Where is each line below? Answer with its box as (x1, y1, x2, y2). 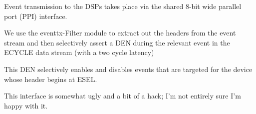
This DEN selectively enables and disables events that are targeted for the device (4, 63, 253, 74)
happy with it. (4, 100, 48, 110)
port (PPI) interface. (4, 10, 67, 21)
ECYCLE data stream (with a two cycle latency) (4, 47, 154, 57)
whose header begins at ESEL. (4, 73, 97, 84)
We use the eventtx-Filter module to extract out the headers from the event (4, 27, 236, 38)
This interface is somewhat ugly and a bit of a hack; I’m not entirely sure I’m (4, 90, 241, 101)
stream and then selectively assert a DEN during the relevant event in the (4, 37, 230, 47)
